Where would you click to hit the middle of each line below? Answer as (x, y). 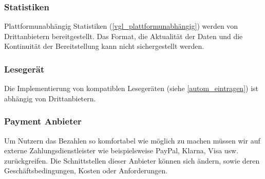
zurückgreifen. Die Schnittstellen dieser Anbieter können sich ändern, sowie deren (132, 160)
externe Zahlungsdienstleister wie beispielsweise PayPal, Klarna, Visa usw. (121, 150)
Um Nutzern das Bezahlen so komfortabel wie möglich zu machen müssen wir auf (132, 140)
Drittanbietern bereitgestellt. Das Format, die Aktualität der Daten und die (124, 36)
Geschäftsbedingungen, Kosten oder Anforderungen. (86, 171)
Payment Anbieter (43, 121)
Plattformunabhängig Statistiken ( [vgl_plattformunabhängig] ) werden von (121, 26)
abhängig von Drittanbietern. (50, 98)
